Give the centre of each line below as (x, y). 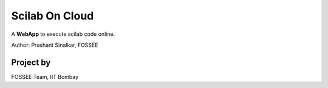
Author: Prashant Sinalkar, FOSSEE (55, 45)
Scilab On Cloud (53, 16)
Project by (31, 62)
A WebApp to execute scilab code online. (63, 34)
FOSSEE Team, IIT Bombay (45, 76)
